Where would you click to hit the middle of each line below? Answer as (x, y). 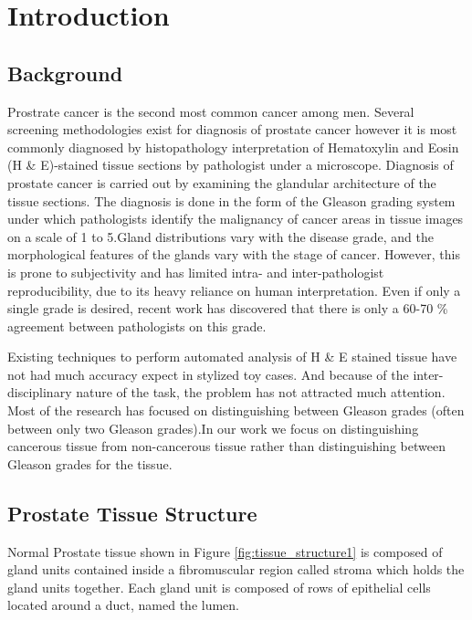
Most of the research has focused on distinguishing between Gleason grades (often (236, 410)
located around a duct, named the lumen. (124, 605)
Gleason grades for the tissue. (90, 463)
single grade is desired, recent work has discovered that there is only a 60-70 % (228, 308)
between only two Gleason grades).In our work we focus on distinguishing (213, 428)
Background (65, 73)
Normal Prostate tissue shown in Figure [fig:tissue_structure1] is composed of (225, 551)
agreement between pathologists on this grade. (137, 326)
